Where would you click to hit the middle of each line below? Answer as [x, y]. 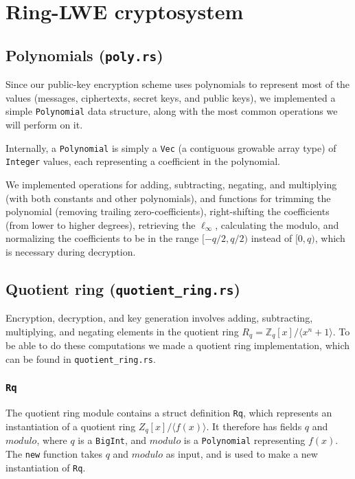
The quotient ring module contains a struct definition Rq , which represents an [169, 413]
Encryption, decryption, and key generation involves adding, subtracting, [159, 318]
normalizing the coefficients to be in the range [102, 238]
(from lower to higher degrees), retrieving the [101, 224]
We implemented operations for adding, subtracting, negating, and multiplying [171, 184]
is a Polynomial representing [244, 440]
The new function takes [54, 454]
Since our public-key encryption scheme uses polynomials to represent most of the [178, 84]
